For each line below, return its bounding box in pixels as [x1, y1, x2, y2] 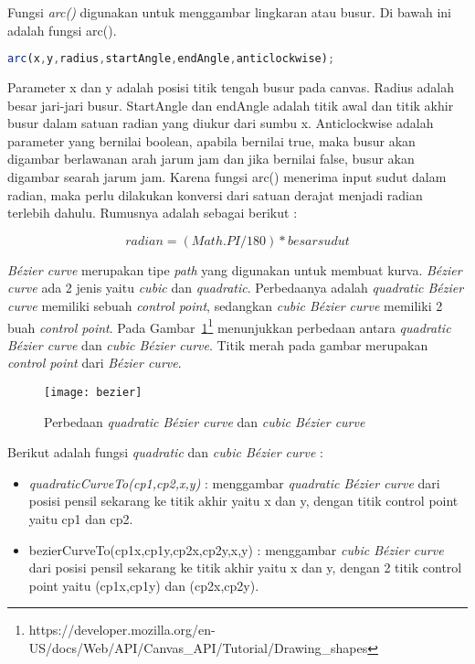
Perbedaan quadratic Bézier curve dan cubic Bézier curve [44, 412, 365, 431]
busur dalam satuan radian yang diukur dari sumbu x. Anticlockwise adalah [7, 113, 434, 133]
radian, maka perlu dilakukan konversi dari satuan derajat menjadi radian [7, 185, 423, 204]
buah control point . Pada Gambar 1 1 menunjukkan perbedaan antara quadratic [7, 315, 451, 337]
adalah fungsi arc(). [7, 20, 117, 39]
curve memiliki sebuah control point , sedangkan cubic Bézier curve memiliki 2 [7, 296, 443, 315]
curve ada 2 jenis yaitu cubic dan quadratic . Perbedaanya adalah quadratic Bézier [7, 278, 464, 297]
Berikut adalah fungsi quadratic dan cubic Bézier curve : [7, 443, 323, 462]
